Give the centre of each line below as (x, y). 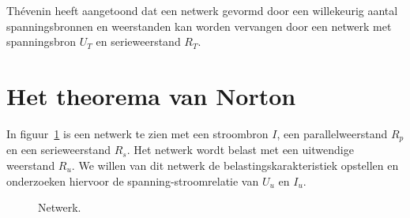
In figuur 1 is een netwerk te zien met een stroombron (137, 133)
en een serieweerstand (59, 150)
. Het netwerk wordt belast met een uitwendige (240, 150)
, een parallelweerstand (332, 133)
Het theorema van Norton (151, 95)
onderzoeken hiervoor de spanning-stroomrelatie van (133, 180)
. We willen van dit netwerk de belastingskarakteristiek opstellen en (235, 165)
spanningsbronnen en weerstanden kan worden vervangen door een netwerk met (199, 26)
